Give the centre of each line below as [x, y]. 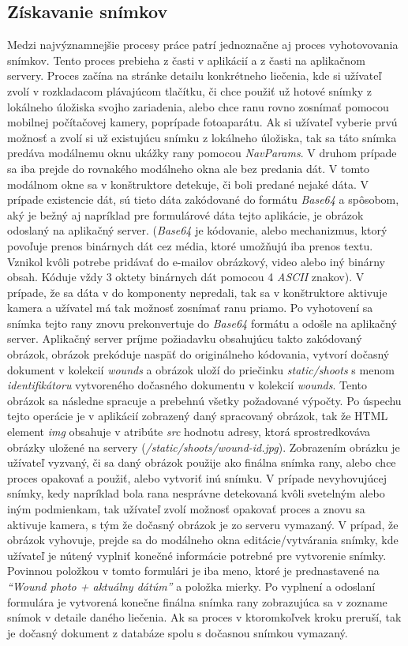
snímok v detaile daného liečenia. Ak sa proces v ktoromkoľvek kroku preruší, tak [204, 617]
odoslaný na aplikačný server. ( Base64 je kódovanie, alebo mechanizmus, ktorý [197, 230]
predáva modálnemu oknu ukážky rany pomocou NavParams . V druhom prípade [202, 153]
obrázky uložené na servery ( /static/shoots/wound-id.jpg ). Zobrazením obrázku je [204, 447]
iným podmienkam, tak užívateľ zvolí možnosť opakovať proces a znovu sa [186, 509]
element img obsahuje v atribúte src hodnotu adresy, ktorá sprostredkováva [189, 432]
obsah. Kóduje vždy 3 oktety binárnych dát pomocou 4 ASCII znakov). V [186, 277]
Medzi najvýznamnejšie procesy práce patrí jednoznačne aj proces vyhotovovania [203, 45]
